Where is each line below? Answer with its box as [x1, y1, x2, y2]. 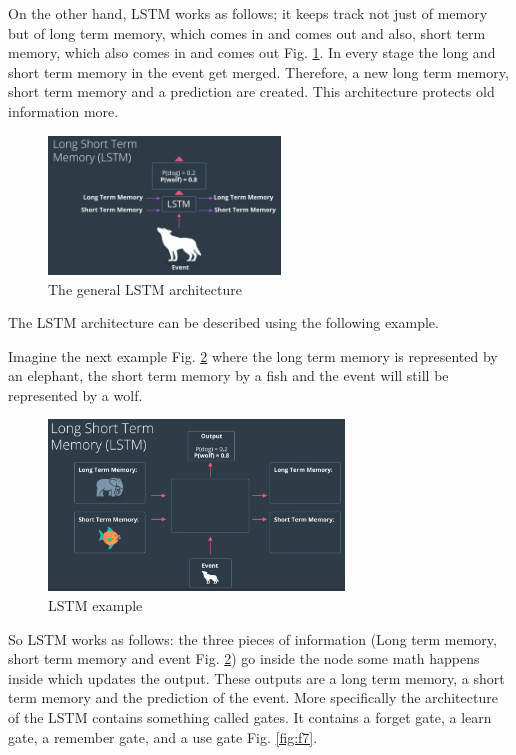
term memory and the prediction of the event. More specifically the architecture [8, 687, 498, 708]
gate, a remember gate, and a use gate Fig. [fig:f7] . [8, 726, 318, 747]
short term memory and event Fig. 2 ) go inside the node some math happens [8, 648, 480, 669]
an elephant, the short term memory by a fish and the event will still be [8, 365, 449, 386]
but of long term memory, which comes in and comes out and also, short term [8, 22, 486, 43]
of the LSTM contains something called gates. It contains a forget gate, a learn [8, 706, 492, 727]
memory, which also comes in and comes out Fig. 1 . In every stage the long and [8, 42, 496, 63]
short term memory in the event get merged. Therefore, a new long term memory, [8, 61, 509, 82]
